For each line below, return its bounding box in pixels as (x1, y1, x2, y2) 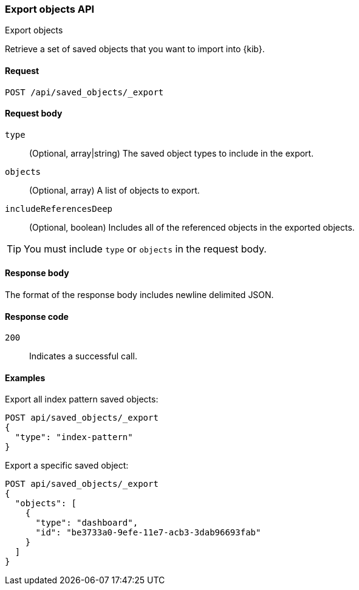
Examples (5, 372, 46, 383)
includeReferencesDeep (5, 203, 113, 214)
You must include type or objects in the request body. (24, 242, 267, 255)
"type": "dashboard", (35, 518, 138, 528)
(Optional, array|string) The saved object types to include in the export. (29, 147, 314, 158)
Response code (5, 311, 69, 322)
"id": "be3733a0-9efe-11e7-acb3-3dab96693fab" (35, 527, 261, 538)
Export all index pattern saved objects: (5, 394, 159, 405)
